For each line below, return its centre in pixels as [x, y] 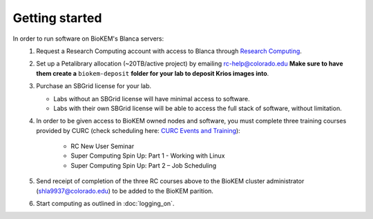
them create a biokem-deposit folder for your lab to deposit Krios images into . [153, 73]
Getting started [57, 18]
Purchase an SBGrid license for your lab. [94, 86]
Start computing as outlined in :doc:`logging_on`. [105, 204]
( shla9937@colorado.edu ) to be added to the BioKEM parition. [125, 191]
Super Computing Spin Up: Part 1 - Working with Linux [148, 156]
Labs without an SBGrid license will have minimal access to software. [152, 98]
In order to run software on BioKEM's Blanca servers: [88, 39]
